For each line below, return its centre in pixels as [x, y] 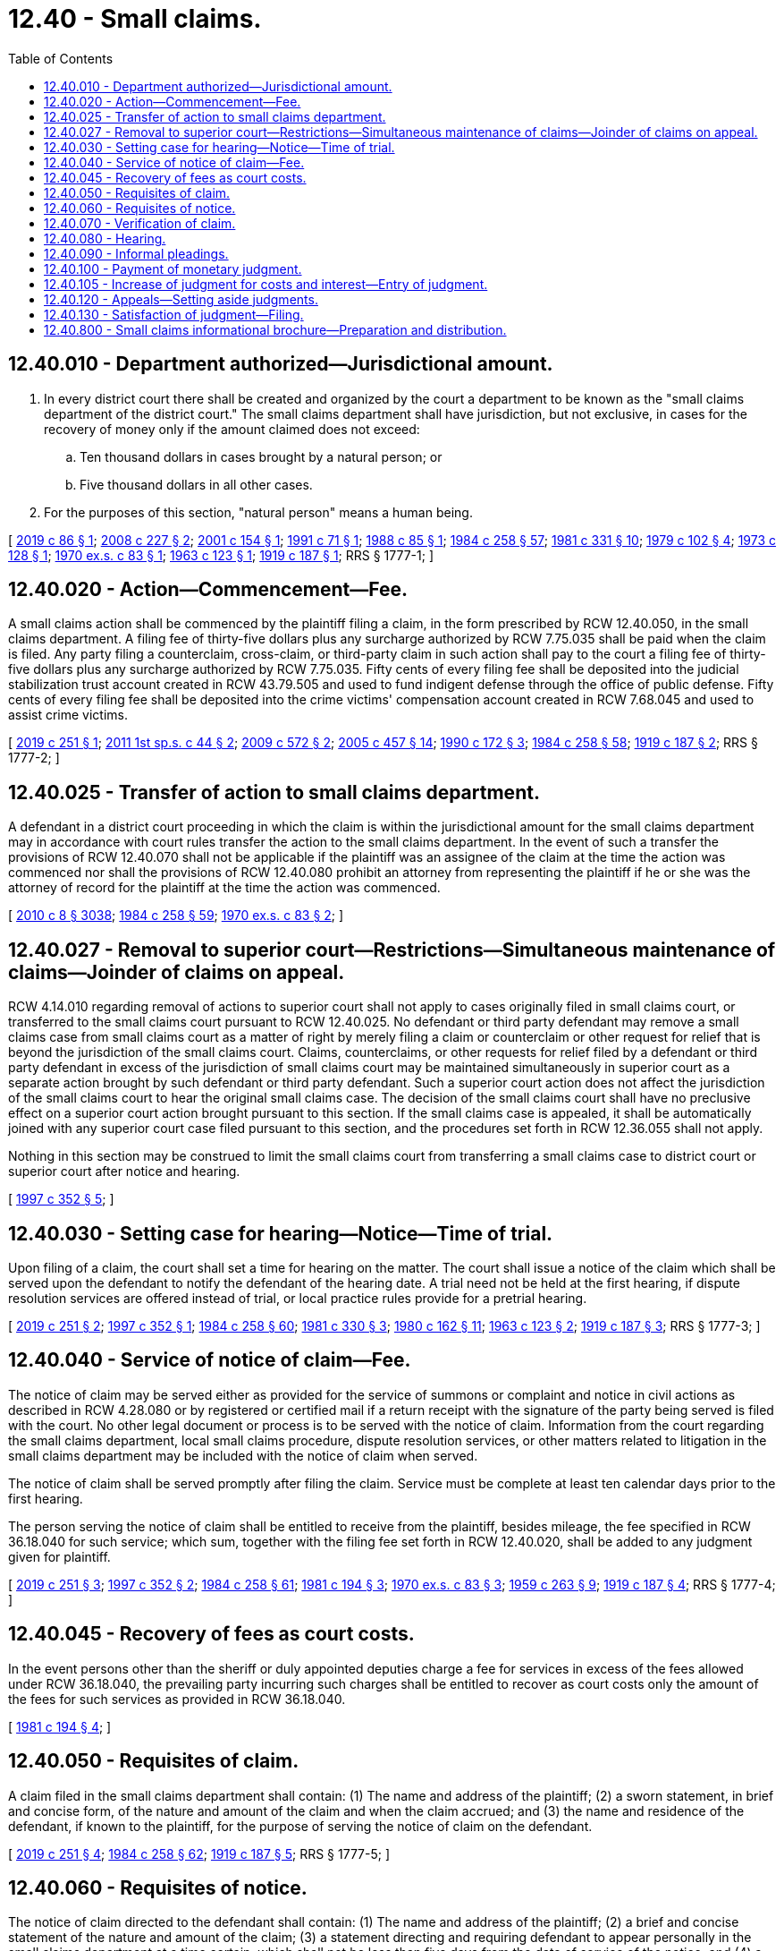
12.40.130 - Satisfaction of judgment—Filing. [174, 314]
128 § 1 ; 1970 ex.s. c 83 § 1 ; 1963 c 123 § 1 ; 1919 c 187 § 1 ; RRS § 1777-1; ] [221, 555]
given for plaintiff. [59, 1556]
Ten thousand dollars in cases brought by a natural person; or [261, 456]
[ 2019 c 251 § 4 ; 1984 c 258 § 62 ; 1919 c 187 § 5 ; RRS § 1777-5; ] [199, 1853]
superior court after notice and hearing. [124, 1171]
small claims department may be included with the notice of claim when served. [243, 1455]
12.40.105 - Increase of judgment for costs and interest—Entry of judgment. [266, 284]
